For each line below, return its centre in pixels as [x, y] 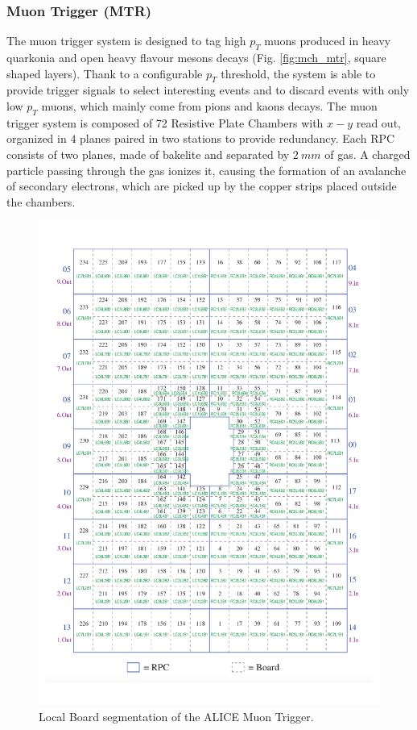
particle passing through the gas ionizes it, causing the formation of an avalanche [206, 170]
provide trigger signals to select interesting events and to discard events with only [208, 90]
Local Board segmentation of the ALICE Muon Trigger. [176, 716]
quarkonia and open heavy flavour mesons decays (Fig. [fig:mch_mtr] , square [196, 58]
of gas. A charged [367, 154]
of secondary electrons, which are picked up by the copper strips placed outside [202, 186]
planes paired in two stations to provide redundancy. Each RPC [237, 138]
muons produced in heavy [328, 41]
